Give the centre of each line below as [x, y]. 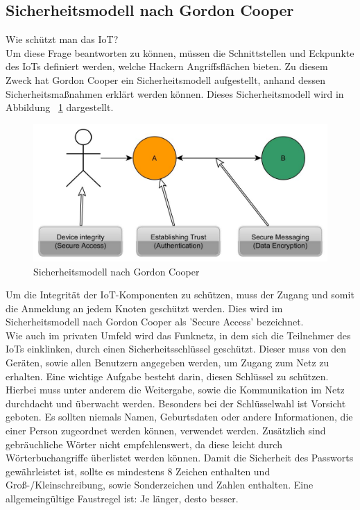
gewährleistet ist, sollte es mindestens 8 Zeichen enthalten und [138, 471]
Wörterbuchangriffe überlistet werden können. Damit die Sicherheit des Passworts [180, 458]
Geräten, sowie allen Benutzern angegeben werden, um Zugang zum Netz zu [168, 363]
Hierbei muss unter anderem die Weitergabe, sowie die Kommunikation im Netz [175, 390]
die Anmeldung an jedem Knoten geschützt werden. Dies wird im [144, 308]
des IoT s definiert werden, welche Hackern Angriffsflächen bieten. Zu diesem [167, 66]
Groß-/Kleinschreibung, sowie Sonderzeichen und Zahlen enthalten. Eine [160, 485]
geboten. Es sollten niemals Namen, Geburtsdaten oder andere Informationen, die [179, 417]
